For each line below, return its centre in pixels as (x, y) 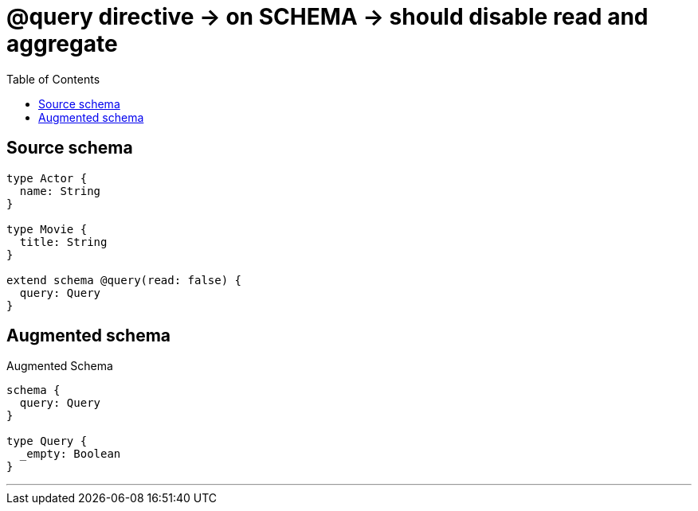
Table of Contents (53, 79)
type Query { (47, 441)
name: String (60, 191)
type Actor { (47, 178)
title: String (63, 242)
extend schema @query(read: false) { (124, 280)
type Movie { (47, 229)
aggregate (62, 44)
